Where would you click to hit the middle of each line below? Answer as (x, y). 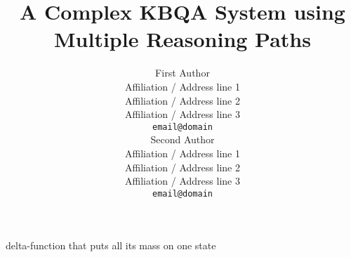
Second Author (183, 139)
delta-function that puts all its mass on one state (111, 245)
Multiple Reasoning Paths (183, 39)
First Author (183, 73)
